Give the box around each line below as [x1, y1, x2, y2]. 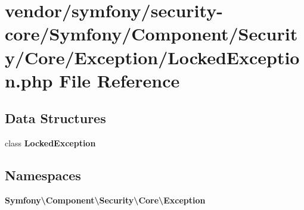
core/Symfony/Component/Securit [5, 21, 298, 46]
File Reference [59, 68, 180, 92]
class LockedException [5, 137, 96, 149]
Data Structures [5, 109, 106, 127]
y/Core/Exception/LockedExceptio [5, 45, 300, 69]
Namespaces [5, 166, 81, 184]
